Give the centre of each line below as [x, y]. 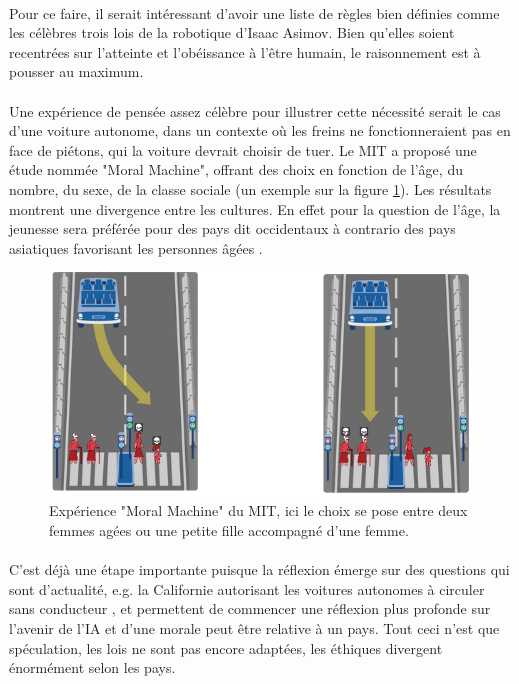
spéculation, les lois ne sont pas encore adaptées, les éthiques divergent [226, 647]
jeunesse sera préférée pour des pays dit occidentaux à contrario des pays [232, 228]
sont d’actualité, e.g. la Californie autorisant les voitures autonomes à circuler [247, 588]
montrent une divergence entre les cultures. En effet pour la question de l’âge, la [255, 208]
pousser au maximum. [76, 71]
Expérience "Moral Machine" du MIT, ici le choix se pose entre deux [258, 510]
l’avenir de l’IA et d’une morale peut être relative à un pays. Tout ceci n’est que [254, 627]
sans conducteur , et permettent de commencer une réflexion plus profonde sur [250, 608]
